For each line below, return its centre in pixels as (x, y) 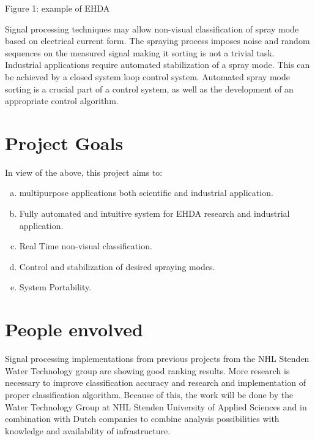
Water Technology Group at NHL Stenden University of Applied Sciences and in (156, 406)
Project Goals (64, 142)
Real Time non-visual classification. (86, 246)
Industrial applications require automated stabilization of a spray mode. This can (157, 65)
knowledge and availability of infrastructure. (88, 430)
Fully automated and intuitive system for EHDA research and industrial (154, 213)
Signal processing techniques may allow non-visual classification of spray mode (152, 28)
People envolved (74, 329)
